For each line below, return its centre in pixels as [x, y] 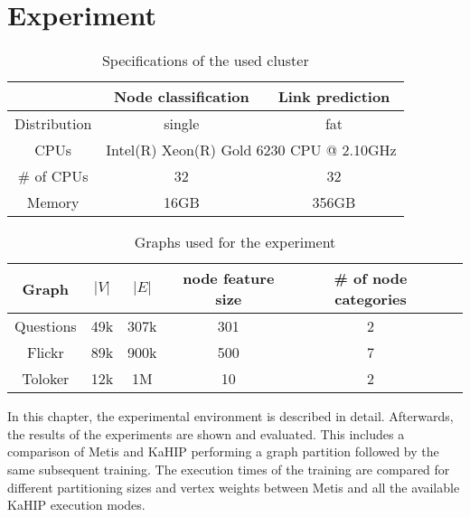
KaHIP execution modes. [76, 505]
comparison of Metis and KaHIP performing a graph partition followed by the [223, 451]
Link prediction [334, 97]
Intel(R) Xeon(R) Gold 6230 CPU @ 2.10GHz [251, 150]
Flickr [45, 352]
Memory [53, 202]
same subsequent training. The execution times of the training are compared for [229, 469]
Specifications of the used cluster [205, 61]
